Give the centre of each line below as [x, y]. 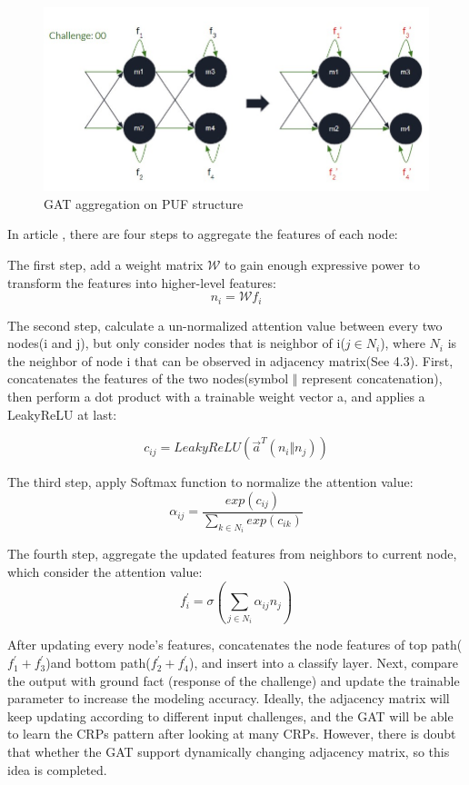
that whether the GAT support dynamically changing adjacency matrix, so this [229, 752]
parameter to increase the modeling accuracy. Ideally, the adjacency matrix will [229, 698]
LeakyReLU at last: [62, 414]
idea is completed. [57, 769]
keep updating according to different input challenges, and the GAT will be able [230, 715]
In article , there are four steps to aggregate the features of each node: [203, 234]
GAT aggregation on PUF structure [144, 203]
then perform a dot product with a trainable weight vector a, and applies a [216, 397]
